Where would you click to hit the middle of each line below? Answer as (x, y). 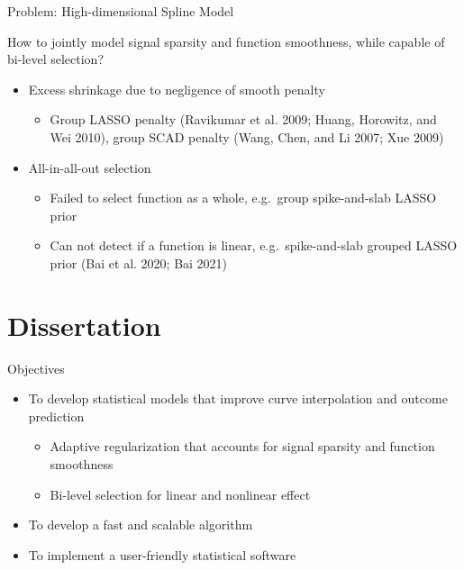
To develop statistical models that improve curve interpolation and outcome (238, 398)
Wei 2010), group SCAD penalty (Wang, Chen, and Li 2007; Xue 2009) (247, 136)
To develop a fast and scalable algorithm (141, 525)
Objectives (36, 368)
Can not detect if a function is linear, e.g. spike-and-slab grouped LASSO (254, 245)
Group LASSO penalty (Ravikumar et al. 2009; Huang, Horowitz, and (243, 119)
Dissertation (84, 325)
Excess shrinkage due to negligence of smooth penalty (177, 89)
